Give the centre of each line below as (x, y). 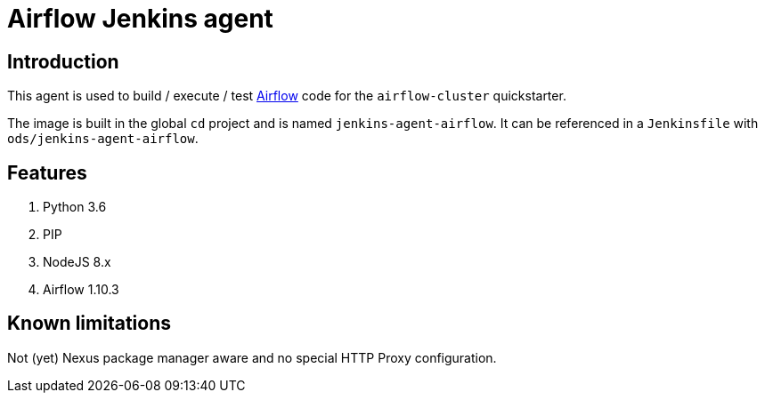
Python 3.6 (75, 207)
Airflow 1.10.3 (81, 290)
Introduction (63, 61)
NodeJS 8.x (77, 262)
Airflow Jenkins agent (140, 19)
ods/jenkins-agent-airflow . (103, 139)
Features (47, 172)
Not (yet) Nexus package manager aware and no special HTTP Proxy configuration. (252, 357)
